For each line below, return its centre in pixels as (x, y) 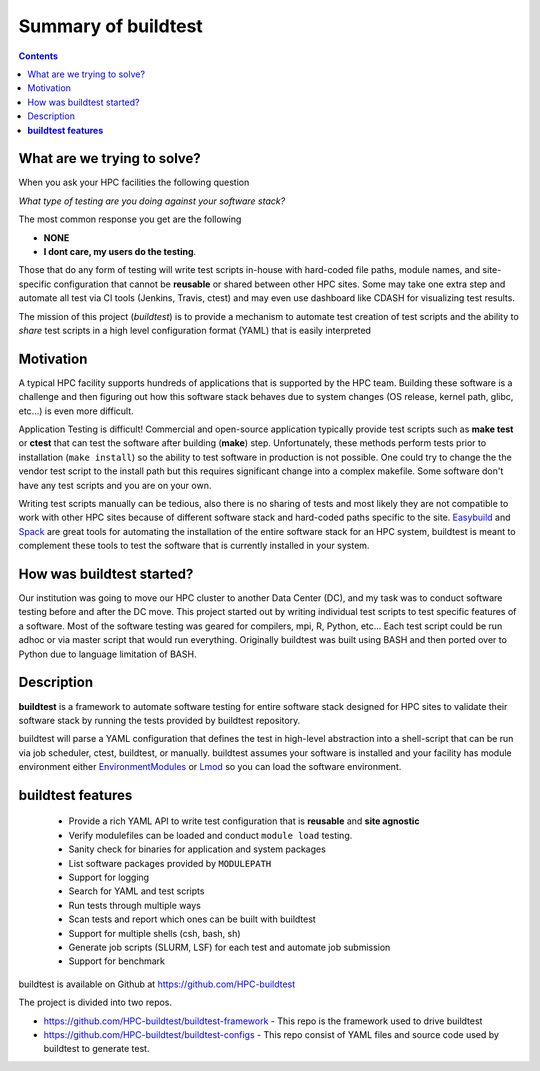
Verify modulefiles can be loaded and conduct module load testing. (210, 835)
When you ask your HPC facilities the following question (134, 182)
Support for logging (109, 877)
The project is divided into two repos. (95, 1002)
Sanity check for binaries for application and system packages (197, 849)
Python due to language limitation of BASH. (107, 654)
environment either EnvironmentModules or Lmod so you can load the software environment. (210, 767)
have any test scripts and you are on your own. (115, 485)
